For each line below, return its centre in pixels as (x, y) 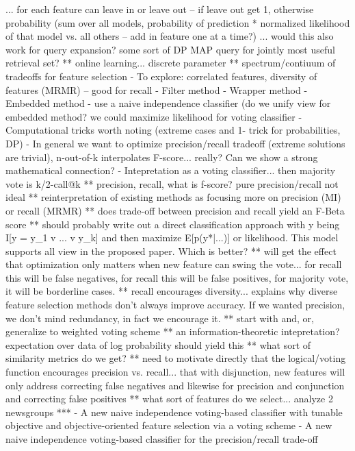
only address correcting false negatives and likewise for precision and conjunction (175, 385)
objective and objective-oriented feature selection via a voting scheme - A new (169, 425)
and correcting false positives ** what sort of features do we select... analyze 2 (169, 399)
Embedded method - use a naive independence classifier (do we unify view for (168, 103)
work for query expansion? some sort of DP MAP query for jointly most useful (170, 49)
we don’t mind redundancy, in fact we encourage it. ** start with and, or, (160, 318)
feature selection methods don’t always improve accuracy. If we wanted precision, (175, 305)
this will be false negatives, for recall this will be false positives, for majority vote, (177, 277)
